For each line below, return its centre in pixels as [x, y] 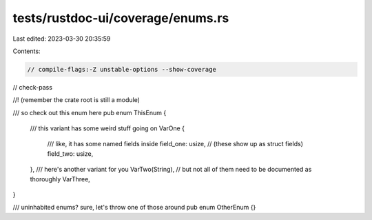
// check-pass [33, 87]
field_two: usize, [70, 153]
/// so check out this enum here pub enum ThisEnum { [90, 112]
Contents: [27, 51]
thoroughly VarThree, [60, 179]
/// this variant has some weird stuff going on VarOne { [107, 128]
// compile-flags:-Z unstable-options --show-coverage [122, 69]
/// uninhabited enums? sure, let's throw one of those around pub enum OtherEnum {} [134, 208]
